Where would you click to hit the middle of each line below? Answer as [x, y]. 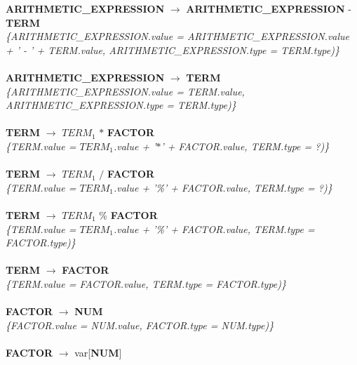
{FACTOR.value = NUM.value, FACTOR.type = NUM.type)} [140, 325]
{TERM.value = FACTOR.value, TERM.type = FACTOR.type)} [146, 283]
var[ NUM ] [98, 352]
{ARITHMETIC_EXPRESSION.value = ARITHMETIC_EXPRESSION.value [178, 36]
